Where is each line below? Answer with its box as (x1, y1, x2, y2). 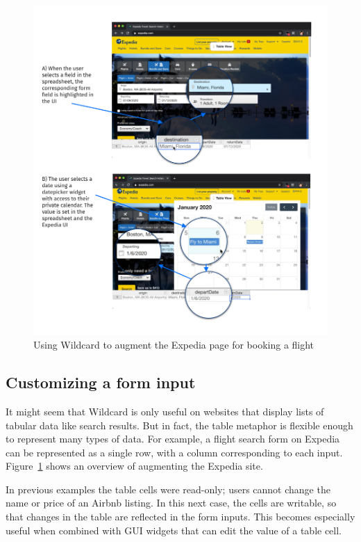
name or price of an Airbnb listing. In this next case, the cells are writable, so (6, 495, 337, 510)
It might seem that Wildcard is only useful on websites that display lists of (6, 404, 324, 418)
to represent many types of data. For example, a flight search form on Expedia (6, 431, 340, 446)
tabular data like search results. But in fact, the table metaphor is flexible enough (6, 417, 353, 432)
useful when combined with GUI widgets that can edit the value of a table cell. (6, 523, 342, 537)
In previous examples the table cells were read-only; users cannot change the (6, 481, 330, 496)
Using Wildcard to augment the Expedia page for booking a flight (33, 337, 314, 352)
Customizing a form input (6, 372, 196, 393)
